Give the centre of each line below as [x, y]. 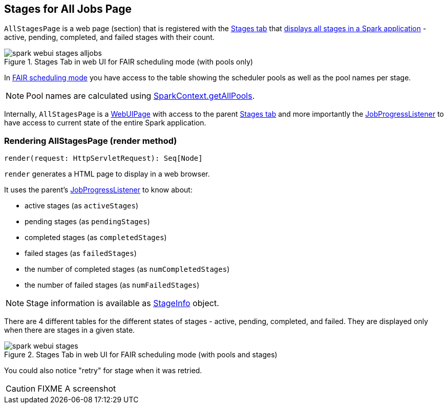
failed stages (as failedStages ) [81, 253]
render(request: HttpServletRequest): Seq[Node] [103, 158]
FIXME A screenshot [77, 389]
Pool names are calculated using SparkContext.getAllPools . [141, 96]
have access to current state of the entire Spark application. [105, 123]
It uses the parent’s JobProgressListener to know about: [98, 190]
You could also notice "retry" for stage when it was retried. [103, 371]
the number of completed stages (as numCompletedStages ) [127, 269]
